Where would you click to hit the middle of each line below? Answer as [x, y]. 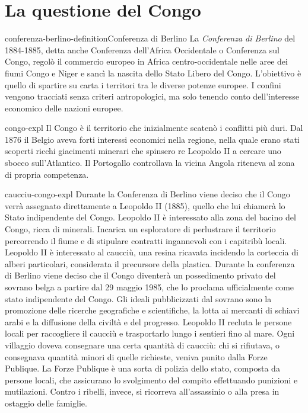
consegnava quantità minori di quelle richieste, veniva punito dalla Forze [136, 356]
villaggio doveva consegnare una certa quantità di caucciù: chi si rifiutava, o [142, 345]
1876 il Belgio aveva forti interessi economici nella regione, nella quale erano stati [152, 139]
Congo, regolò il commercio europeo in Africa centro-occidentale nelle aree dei [146, 61]
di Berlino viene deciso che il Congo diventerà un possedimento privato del [140, 275]
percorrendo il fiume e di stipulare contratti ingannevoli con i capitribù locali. [146, 240]
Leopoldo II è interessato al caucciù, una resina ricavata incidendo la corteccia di [152, 252]
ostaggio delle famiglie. [46, 403]
